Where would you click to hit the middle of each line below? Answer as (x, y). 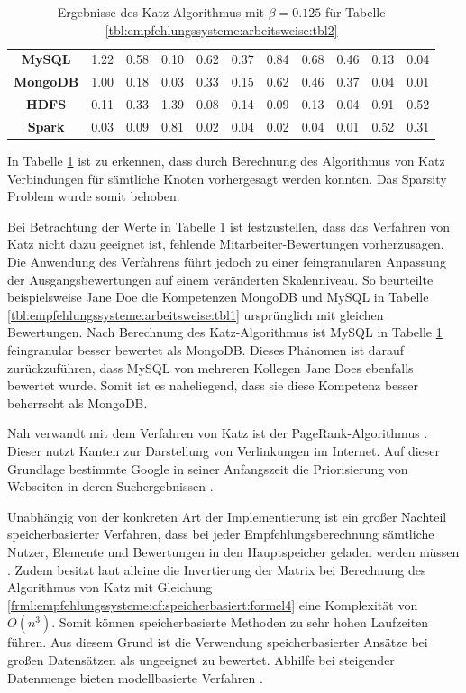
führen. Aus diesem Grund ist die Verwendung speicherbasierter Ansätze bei (218, 642)
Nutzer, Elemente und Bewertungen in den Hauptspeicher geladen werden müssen (233, 551)
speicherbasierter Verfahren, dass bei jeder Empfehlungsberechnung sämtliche (221, 534)
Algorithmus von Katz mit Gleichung (110, 587)
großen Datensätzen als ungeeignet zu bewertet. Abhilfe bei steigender (201, 659)
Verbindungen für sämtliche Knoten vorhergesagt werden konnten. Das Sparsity (227, 178)
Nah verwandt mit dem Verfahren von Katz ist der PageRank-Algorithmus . (218, 433)
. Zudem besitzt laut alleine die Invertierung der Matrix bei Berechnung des (217, 569)
